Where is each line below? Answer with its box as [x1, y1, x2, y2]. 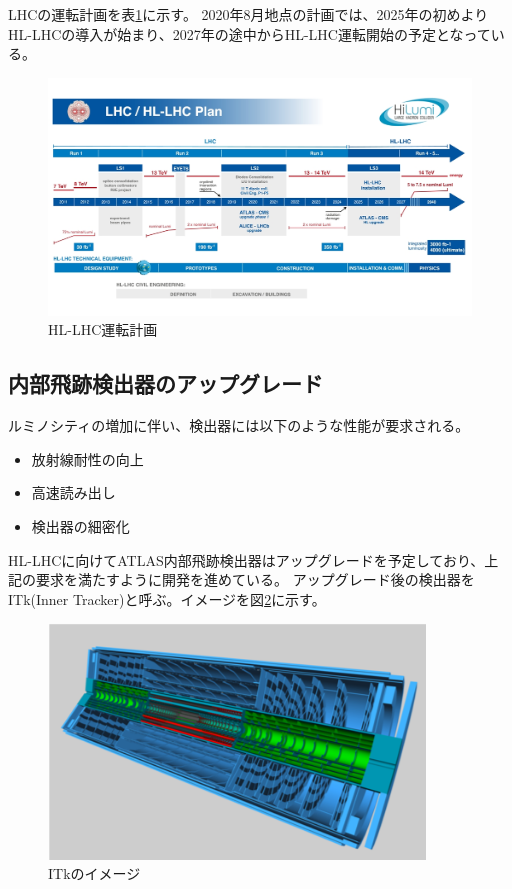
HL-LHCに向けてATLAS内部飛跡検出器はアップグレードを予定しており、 [8, 549, 485, 570]
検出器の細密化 [31, 516, 130, 537]
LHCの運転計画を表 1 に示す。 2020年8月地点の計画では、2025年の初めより [8, 4, 489, 24]
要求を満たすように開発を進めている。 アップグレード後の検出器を [35, 569, 475, 590]
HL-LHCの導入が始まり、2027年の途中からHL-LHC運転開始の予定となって [8, 23, 491, 44]
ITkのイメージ [48, 863, 141, 884]
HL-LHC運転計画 [48, 319, 158, 340]
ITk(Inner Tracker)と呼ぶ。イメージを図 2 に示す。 [8, 588, 326, 609]
